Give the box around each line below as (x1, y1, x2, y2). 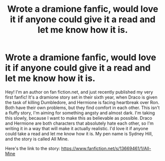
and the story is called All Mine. (5, 136, 69, 142)
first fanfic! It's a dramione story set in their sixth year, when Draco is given (5, 94, 158, 100)
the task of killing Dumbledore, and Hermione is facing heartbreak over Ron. (5, 99, 160, 105)
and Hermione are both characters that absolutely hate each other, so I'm (5, 120, 154, 126)
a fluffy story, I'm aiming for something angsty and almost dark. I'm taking (5, 109, 155, 116)
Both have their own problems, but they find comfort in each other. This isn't (5, 105, 160, 110)
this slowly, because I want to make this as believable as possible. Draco (5, 115, 153, 121)
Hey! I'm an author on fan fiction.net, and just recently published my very (5, 89, 154, 95)
